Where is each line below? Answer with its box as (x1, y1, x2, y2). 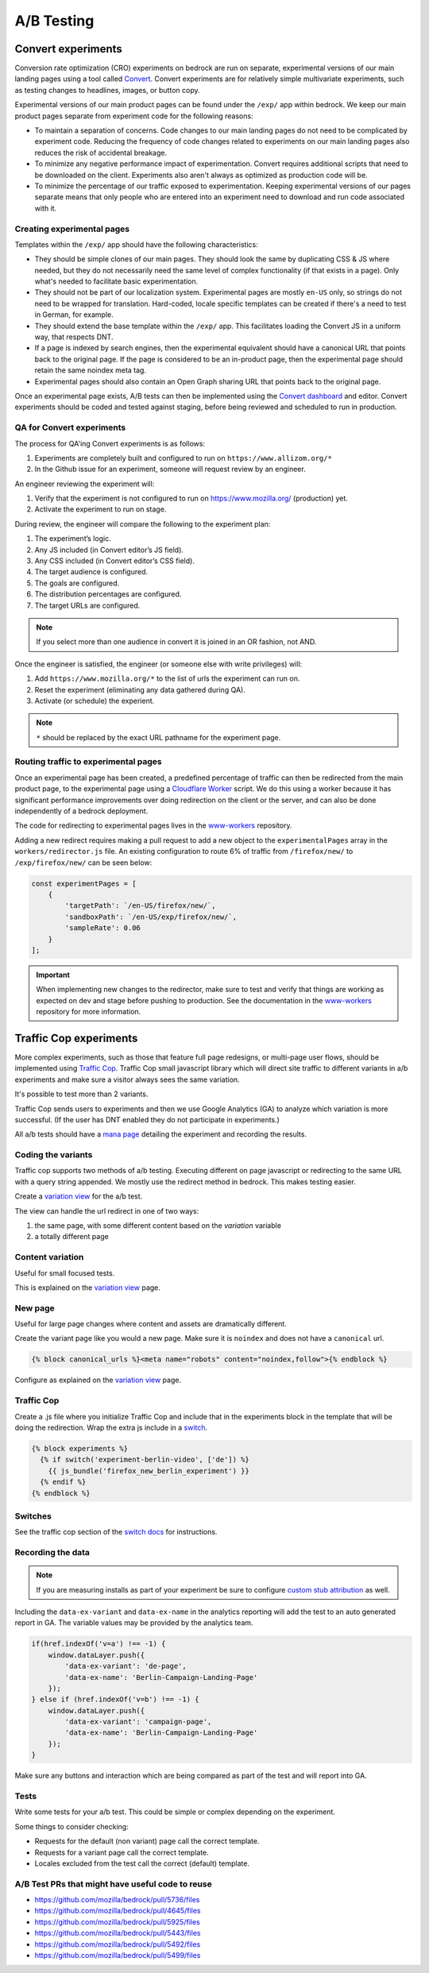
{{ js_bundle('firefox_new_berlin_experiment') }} (48, 1466, 249, 1475)
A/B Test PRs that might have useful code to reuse (14, 1878, 212, 1890)
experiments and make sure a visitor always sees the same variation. (14, 1075, 240, 1084)
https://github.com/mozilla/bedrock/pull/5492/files (34, 1939, 201, 1949)
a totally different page (34, 1232, 109, 1241)
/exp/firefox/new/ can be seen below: (14, 858, 153, 867)
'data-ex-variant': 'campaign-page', (64, 1717, 212, 1727)
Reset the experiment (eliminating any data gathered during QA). (34, 685, 245, 694)
